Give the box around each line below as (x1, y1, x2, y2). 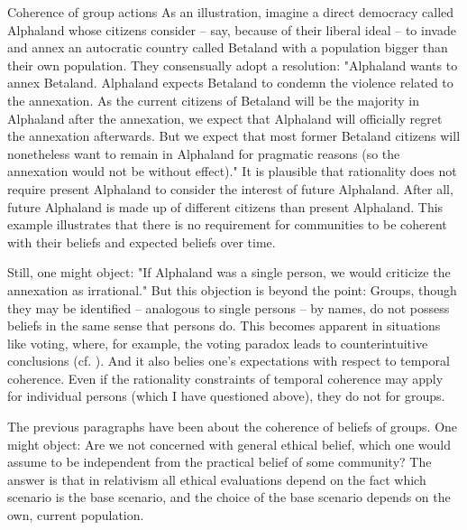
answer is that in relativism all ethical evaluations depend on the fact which (7, 470, 426, 488)
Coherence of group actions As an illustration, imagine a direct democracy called (7, 3, 454, 21)
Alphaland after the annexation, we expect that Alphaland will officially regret (7, 108, 443, 127)
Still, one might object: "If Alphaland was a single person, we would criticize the (7, 263, 451, 282)
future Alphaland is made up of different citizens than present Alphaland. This (7, 197, 444, 216)
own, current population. (7, 506, 144, 525)
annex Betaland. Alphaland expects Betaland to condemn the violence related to (7, 73, 453, 92)
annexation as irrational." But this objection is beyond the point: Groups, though (7, 280, 457, 299)
